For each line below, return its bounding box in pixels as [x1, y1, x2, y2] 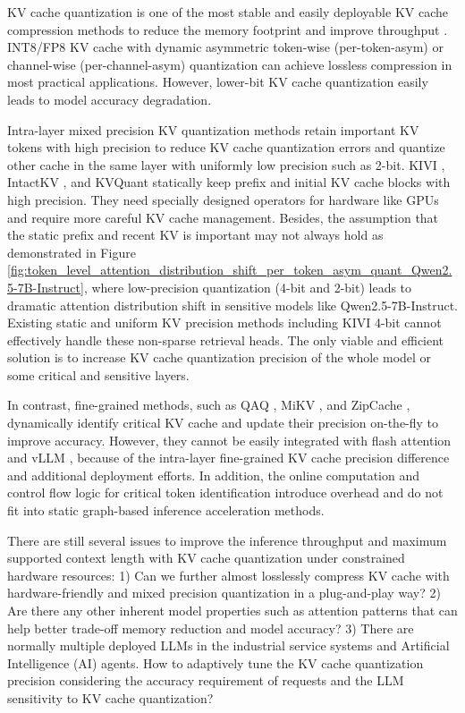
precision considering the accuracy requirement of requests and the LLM [7, 671, 404, 690]
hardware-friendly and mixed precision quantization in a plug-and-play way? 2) [7, 583, 441, 602]
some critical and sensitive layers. [7, 365, 190, 384]
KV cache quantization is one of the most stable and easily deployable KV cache [7, 3, 448, 21]
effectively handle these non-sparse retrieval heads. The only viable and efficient [7, 330, 444, 349]
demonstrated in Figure [7, 242, 136, 261]
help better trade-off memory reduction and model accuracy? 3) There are [7, 618, 414, 637]
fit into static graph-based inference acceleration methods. [7, 501, 325, 520]
